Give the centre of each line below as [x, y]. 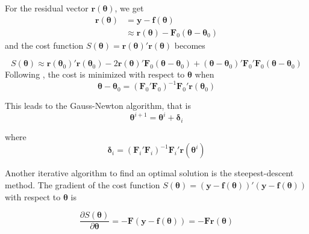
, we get [129, 8]
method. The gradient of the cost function [83, 185]
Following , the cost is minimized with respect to [95, 74]
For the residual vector [47, 8]
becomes [190, 45]
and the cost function [44, 45]
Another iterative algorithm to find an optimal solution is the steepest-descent [149, 173]
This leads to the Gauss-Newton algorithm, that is [98, 106]
